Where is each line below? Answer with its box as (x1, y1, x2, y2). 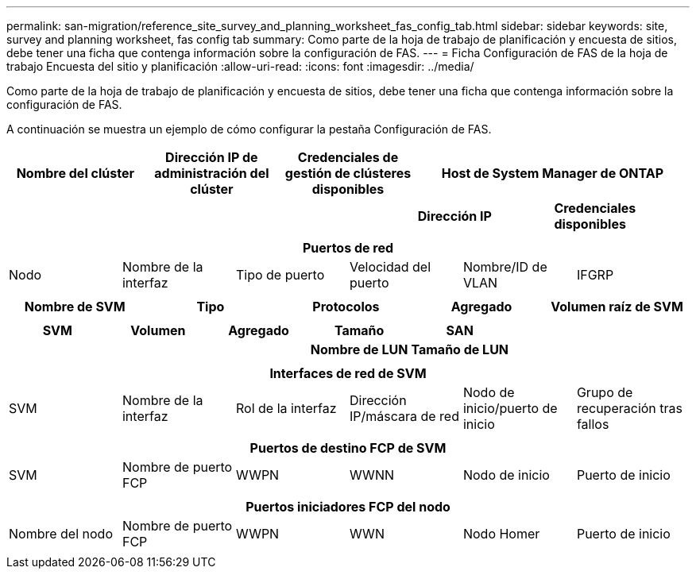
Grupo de (576, 384, 633, 400)
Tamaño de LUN (411, 342, 509, 357)
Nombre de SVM (24, 299, 126, 315)
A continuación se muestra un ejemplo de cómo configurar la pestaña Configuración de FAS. (6, 122, 492, 136)
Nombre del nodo (9, 526, 113, 542)
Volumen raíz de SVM (551, 299, 683, 315)
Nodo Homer (462, 526, 540, 542)
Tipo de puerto (235, 267, 325, 283)
